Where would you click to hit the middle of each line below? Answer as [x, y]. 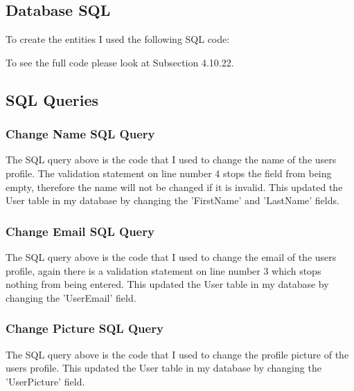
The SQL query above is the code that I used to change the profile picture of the [177, 354]
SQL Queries [52, 99]
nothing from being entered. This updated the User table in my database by [167, 284]
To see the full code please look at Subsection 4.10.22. [120, 62]
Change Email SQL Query [80, 231]
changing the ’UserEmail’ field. [71, 297]
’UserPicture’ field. [45, 381]
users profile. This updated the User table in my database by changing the [163, 368]
